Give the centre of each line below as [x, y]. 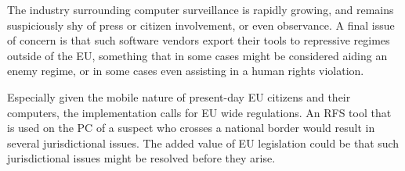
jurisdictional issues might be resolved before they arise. [141, 158]
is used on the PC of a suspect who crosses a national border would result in [191, 128]
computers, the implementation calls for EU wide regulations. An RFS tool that [199, 112]
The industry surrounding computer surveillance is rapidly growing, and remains [201, 9]
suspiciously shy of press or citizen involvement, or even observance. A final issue [201, 25]
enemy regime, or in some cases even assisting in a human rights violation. [186, 71]
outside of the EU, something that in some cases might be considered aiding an [197, 55]
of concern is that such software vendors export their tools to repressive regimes [199, 40]
